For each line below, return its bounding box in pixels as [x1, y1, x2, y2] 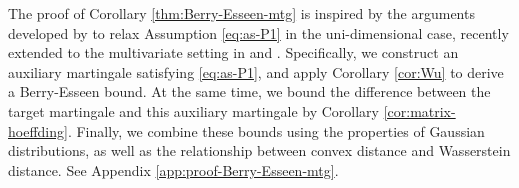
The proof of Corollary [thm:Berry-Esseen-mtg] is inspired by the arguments [8, 3, 475, 23]
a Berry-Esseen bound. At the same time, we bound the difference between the [8, 81, 491, 102]
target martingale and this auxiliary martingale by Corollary [8, 100, 379, 121]
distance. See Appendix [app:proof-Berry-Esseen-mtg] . [8, 159, 339, 180]
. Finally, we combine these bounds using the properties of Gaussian [67, 120, 485, 141]
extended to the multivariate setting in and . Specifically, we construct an [8, 42, 459, 63]
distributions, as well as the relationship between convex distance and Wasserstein [8, 140, 511, 161]
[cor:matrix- [383, 100, 456, 121]
